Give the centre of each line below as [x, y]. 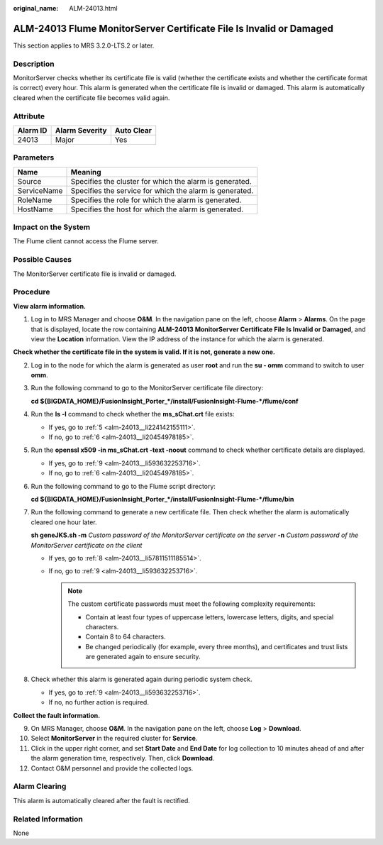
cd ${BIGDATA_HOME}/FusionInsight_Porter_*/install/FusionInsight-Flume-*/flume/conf [165, 401]
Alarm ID [32, 130]
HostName [35, 209]
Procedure [32, 292]
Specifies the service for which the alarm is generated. [162, 190]
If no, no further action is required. [99, 702]
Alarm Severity [81, 130]
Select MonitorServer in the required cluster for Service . [114, 739]
